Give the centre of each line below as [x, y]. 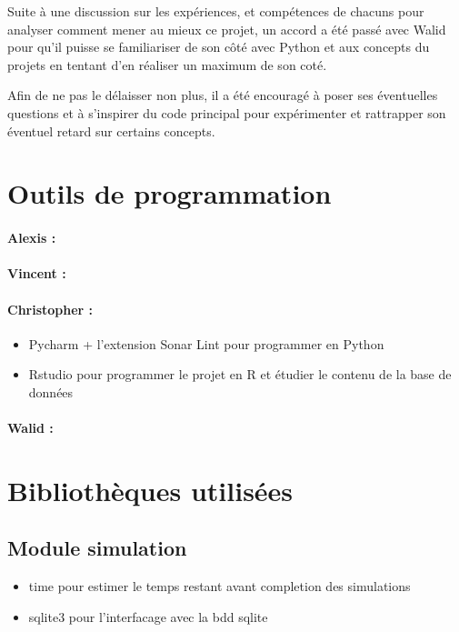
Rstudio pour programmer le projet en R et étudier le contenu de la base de [240, 374]
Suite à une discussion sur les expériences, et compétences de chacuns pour [216, 11]
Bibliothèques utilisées [150, 490]
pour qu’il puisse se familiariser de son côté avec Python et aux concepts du [219, 47]
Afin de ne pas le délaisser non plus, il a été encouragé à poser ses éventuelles [223, 95]
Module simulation [97, 548]
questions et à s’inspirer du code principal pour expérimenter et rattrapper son [227, 112]
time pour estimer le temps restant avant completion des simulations [220, 586]
